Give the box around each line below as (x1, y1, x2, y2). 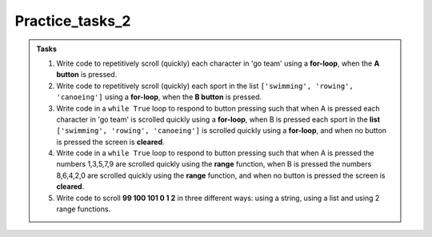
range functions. (56, 204, 111, 214)
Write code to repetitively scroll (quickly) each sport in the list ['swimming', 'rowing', (56, 81, 354, 90)
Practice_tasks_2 (14, 12, 131, 30)
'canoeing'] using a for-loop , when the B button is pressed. (56, 92, 262, 102)
